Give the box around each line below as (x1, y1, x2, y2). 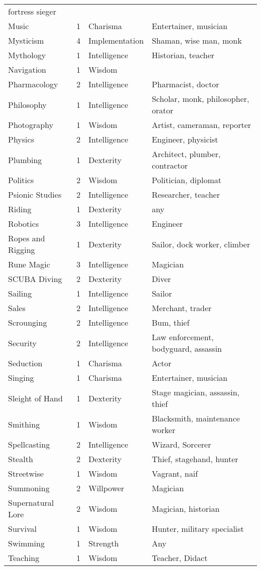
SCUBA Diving (8, 273, 62, 284)
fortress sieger (8, 6, 56, 17)
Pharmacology (8, 78, 58, 90)
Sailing (8, 288, 32, 299)
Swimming (8, 537, 45, 549)
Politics (8, 174, 34, 186)
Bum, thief (152, 317, 190, 328)
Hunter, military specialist (152, 523, 244, 534)
